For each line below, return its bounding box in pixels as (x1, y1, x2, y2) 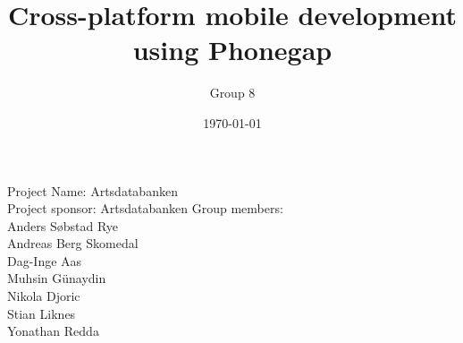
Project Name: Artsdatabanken (7, 181, 178, 200)
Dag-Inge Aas (7, 251, 82, 270)
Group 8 (209, 83, 256, 102)
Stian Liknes (7, 304, 76, 322)
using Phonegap (132, 31, 333, 68)
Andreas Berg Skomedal (7, 234, 139, 253)
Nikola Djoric (7, 287, 80, 305)
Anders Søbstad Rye (7, 216, 119, 235)
